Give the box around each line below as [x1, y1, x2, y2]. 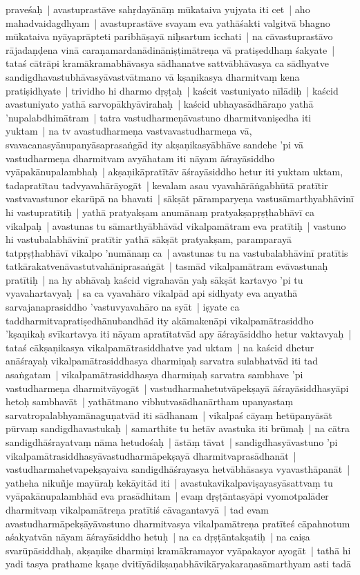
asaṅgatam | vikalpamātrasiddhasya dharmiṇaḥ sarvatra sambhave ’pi [6, 367, 303, 382]
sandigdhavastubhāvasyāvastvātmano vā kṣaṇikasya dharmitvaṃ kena [6, 69, 300, 84]
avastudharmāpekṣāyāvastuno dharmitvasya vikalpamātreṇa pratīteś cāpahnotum [6, 516, 350, 530]
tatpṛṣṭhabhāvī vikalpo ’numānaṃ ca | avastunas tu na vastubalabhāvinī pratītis [6, 245, 348, 260]
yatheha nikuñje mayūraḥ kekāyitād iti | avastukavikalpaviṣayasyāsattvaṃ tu [6, 475, 333, 489]
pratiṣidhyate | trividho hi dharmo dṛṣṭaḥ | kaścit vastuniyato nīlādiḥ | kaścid [6, 83, 339, 97]
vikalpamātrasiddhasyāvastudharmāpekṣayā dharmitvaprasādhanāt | [6, 448, 296, 462]
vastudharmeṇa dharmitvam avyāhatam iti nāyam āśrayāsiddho [6, 150, 275, 165]
